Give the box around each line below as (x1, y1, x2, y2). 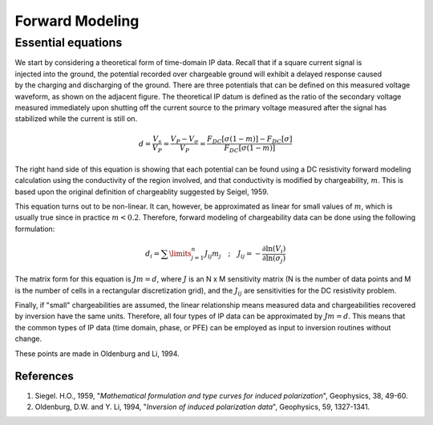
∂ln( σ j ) (261, 253, 286, 265)
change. (14, 334, 42, 344)
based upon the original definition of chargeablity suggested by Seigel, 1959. (14, 187, 269, 196)
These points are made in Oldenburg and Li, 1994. (14, 349, 180, 358)
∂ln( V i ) (261, 244, 286, 255)
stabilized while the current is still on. (14, 114, 138, 123)
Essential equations (14, 35, 123, 50)
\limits (168, 249, 192, 258)
